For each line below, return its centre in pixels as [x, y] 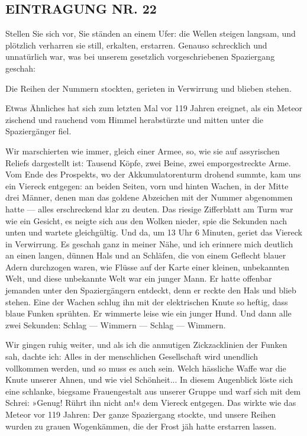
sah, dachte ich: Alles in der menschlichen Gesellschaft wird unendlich [132, 356]
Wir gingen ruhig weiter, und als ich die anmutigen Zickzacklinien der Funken [146, 345]
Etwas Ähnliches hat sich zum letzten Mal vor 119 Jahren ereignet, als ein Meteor [154, 108]
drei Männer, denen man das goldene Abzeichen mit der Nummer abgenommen [149, 197]
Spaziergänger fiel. [38, 131]
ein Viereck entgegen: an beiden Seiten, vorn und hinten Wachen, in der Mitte [147, 185]
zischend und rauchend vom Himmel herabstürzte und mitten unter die [134, 119]
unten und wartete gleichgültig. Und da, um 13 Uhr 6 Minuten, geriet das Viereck [154, 232]
